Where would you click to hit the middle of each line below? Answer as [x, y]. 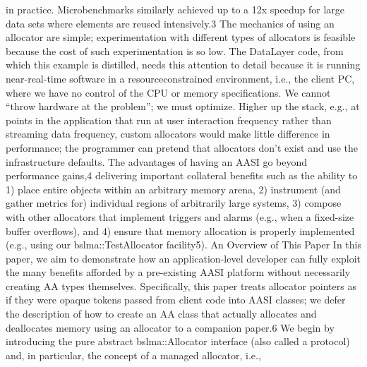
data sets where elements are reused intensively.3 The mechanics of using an [170, 23]
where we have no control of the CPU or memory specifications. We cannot [168, 92]
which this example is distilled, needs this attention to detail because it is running [183, 65]
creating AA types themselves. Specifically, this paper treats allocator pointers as [181, 285]
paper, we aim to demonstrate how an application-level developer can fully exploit [183, 258]
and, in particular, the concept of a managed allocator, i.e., [133, 355]
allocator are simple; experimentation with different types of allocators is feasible [181, 37]
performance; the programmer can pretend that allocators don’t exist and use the [182, 147]
